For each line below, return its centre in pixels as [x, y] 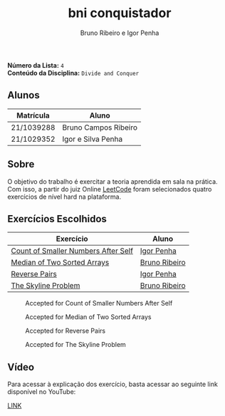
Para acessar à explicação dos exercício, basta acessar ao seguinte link [113, 384]
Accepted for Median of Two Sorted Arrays [88, 317]
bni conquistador [120, 13]
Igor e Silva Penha [93, 139]
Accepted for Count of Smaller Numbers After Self [99, 303]
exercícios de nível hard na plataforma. [64, 197]
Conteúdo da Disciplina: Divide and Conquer [73, 73]
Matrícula [33, 115]
